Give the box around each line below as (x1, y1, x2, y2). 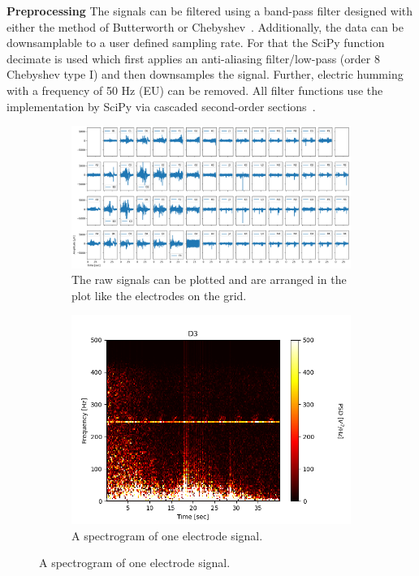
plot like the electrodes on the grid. (71, 286, 247, 303)
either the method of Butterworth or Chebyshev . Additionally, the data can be (6, 18, 404, 35)
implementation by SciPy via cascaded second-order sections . (6, 97, 316, 114)
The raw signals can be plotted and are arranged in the (71, 271, 347, 288)
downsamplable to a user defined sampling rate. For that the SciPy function (6, 34, 385, 51)
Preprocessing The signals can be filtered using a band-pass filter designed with (6, 2, 413, 19)
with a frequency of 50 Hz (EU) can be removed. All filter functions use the (6, 81, 383, 98)
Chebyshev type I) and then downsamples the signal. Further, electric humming (6, 66, 404, 83)
